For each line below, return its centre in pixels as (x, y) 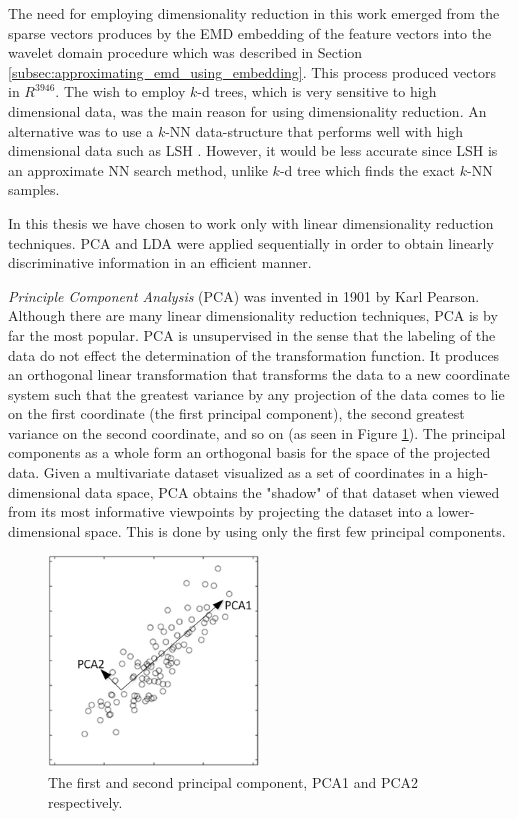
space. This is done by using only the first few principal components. (295, 530)
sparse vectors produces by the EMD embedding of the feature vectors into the (250, 32)
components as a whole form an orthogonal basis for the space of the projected (249, 452)
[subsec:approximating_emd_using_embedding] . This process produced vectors (252, 71)
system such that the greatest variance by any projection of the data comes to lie (256, 393)
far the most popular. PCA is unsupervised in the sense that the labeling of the (252, 334)
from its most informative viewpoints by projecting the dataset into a (221, 511)
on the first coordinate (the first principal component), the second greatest (236, 413)
